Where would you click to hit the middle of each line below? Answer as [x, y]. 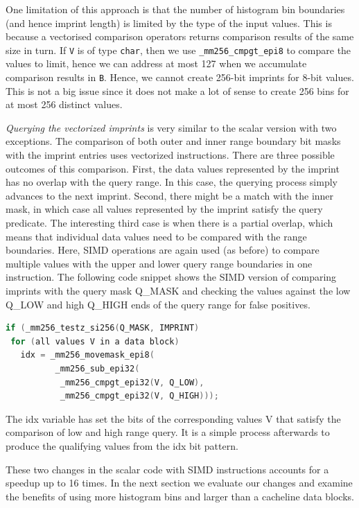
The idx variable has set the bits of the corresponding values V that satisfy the [173, 418]
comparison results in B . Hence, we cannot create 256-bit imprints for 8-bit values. [180, 77]
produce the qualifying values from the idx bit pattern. [122, 445]
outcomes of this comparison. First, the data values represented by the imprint [173, 168]
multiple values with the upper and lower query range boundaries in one [159, 263]
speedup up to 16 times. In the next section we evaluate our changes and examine [179, 483]
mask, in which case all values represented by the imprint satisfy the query [164, 209]
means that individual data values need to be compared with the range [156, 236]
